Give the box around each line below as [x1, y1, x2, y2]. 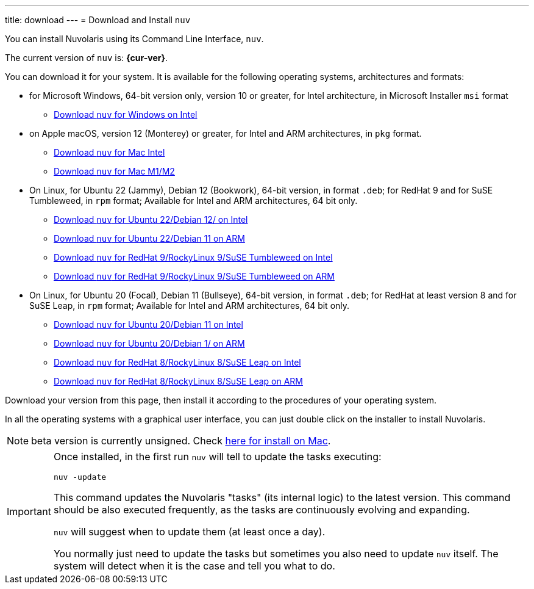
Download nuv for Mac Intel [54, 147, 165, 157]
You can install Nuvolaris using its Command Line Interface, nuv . [5, 34, 264, 44]
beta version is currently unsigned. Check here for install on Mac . [31, 435, 331, 447]
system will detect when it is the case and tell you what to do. [53, 560, 335, 572]
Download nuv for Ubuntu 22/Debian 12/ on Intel [54, 214, 248, 225]
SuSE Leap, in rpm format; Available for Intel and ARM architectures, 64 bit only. [29, 300, 350, 311]
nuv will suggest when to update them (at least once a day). [53, 526, 326, 538]
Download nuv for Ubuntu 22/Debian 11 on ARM [54, 233, 245, 244]
